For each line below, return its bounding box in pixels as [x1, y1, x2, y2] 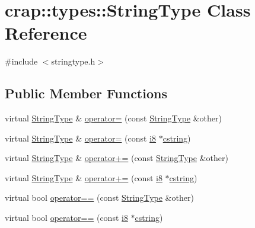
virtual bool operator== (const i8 [5, 211, 128, 224]
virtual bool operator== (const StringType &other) [5, 191, 194, 204]
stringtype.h [51, 55, 95, 68]
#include [5, 55, 38, 68]
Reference [5, 21, 87, 45]
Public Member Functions [5, 84, 167, 102]
